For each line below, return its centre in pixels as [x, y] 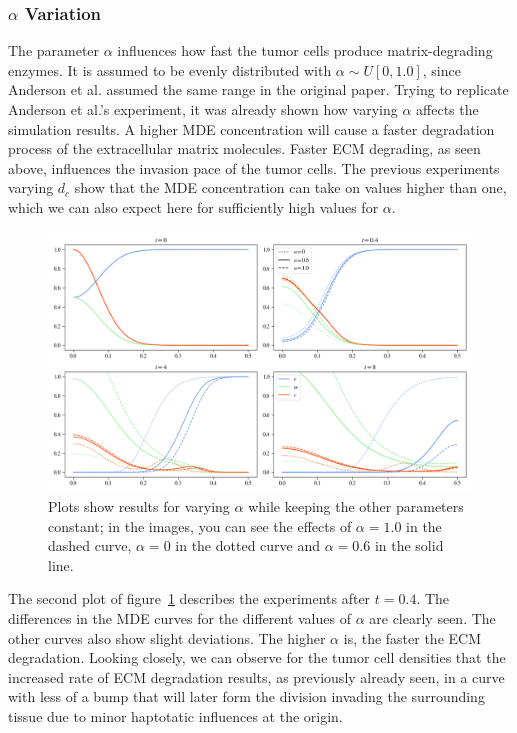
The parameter [54, 50]
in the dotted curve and [248, 545]
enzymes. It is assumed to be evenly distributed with [170, 69]
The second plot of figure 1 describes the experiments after [189, 598]
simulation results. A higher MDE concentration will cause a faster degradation [251, 128]
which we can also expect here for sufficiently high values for [193, 206]
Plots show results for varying [139, 506]
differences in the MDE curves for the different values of [179, 617]
